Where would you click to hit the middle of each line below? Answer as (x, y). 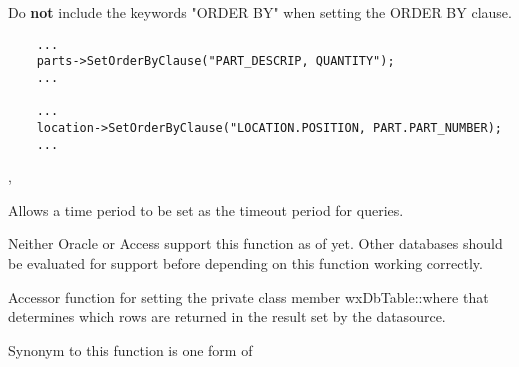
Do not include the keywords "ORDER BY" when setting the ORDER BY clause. (260, 12)
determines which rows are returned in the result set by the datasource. (227, 316)
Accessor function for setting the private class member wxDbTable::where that (248, 296)
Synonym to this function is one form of (130, 349)
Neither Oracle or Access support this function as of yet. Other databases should (255, 243)
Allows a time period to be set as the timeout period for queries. (206, 209)
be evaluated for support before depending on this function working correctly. (245, 262)
